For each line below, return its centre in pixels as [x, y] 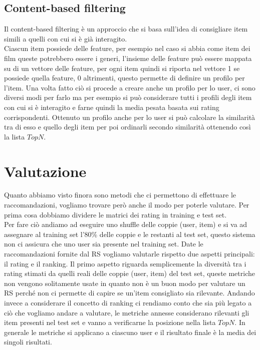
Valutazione [45, 171]
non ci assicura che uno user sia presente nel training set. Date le [104, 244]
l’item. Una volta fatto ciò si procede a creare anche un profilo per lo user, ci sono [130, 87]
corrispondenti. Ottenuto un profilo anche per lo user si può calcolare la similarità [130, 117]
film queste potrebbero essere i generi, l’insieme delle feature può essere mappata [128, 58]
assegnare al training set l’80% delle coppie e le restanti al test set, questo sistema [130, 234]
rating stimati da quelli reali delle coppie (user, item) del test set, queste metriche [129, 273]
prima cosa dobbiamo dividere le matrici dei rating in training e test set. [115, 214]
